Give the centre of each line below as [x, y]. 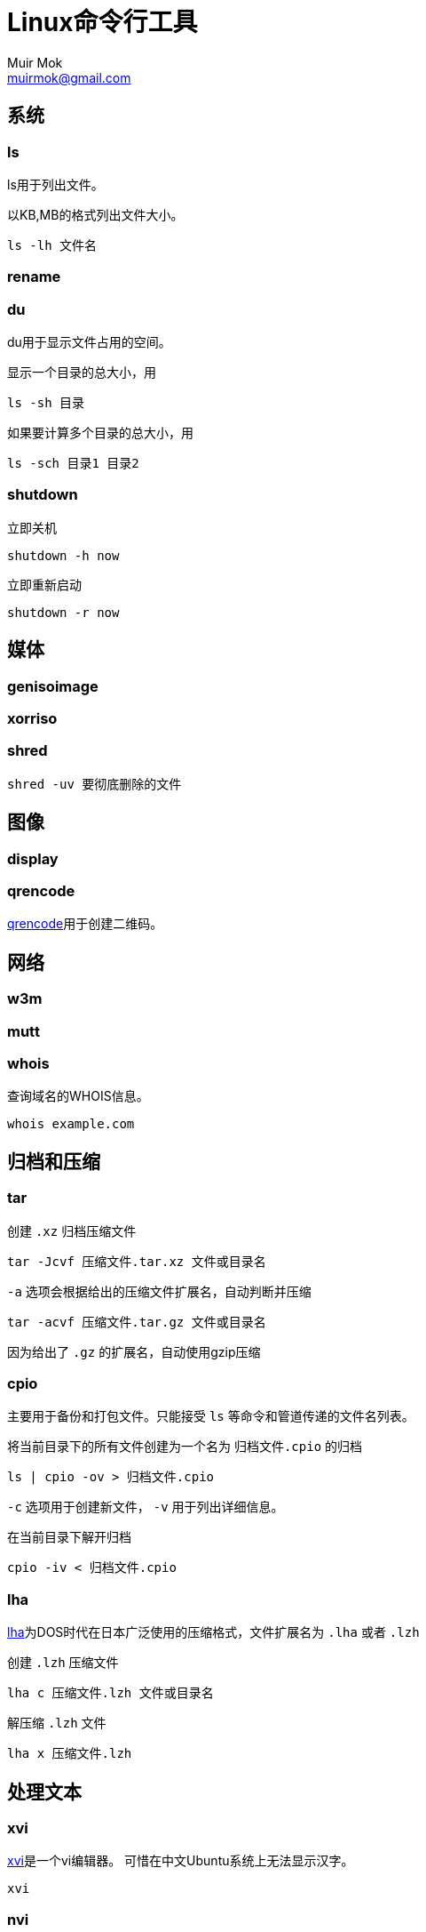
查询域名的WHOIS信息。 [78, 1096]
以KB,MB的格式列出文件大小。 [95, 214]
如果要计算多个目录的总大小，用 [100, 433]
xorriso [32, 719]
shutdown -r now [63, 612]
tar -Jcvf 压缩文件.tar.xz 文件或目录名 [137, 1261]
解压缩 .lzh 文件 [57, 1723]
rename [34, 277]
